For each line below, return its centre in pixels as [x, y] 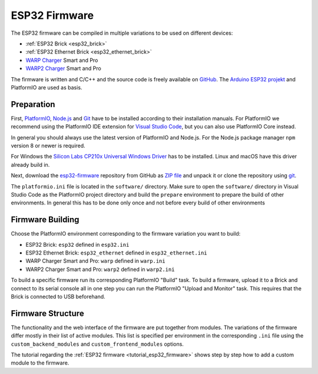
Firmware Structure [48, 313]
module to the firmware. [40, 363]
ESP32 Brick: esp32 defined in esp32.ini [77, 244]
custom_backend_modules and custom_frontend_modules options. [97, 344]
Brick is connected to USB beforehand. [58, 296]
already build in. [30, 164]
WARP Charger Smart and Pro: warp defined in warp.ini [95, 261]
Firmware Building [45, 220]
